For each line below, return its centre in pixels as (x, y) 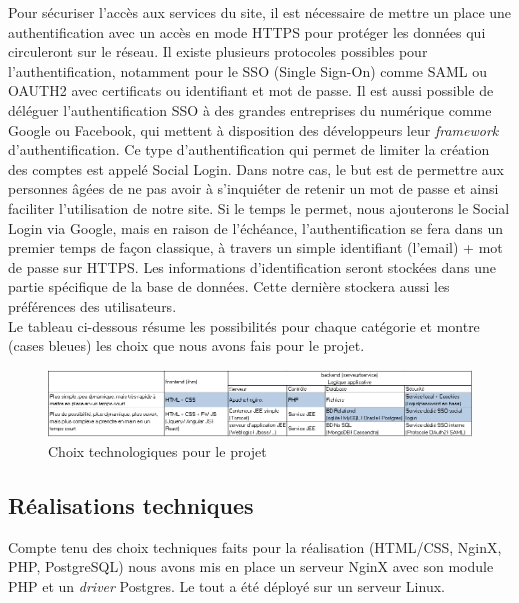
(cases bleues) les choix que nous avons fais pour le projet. (186, 345)
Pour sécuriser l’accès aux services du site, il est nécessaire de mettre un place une (260, 12)
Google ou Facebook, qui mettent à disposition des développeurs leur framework (253, 129)
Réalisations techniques (131, 504)
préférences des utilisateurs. (92, 305)
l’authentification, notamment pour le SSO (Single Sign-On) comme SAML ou (248, 70)
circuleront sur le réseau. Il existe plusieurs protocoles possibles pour (218, 51)
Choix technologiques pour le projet (157, 450)
